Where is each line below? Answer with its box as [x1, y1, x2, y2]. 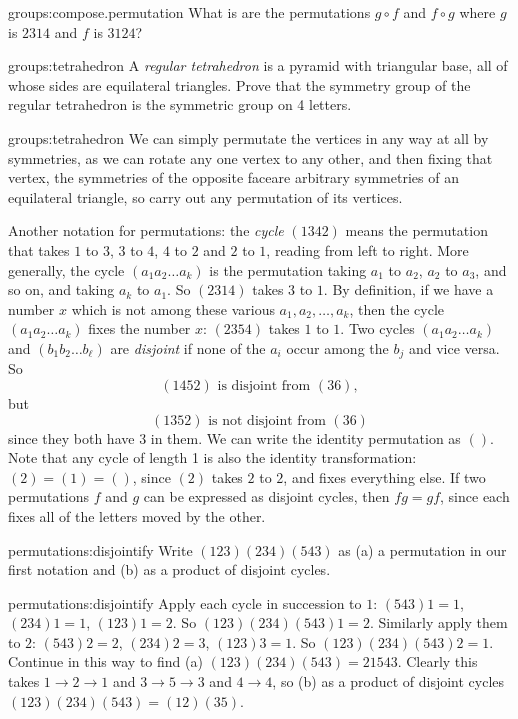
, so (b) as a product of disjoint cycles [272, 671, 505, 692]
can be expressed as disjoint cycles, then [143, 486, 390, 507]
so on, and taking [8, 279, 115, 300]
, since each [440, 486, 510, 507]
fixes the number [88, 318, 191, 339]
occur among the [286, 337, 389, 358]
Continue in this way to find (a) [8, 651, 203, 672]
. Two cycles [340, 318, 415, 339]
